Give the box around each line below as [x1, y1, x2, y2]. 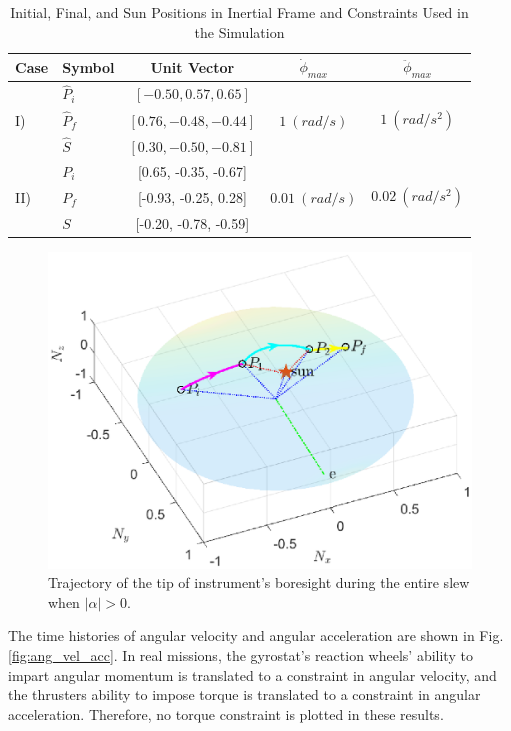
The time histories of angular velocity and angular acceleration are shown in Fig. [8, 625, 504, 646]
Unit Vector [150, 56, 235, 77]
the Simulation [194, 21, 285, 42]
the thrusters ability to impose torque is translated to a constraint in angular [8, 684, 481, 705]
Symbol [62, 56, 115, 77]
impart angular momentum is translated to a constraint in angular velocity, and [8, 664, 497, 685]
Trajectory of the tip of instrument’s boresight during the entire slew [48, 572, 470, 593]
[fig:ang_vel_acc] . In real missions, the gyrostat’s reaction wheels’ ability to [8, 644, 473, 665]
